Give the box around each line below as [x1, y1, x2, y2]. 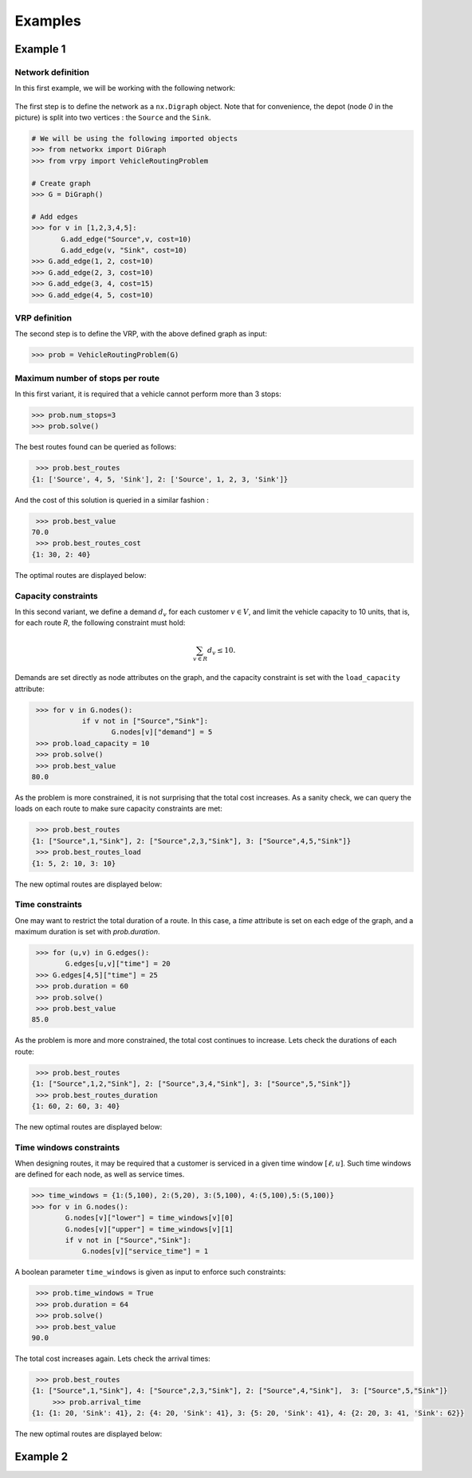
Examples [14, 12, 81, 29]
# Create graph [31, 179, 91, 187]
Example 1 [14, 42, 66, 56]
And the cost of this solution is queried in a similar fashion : [14, 495, 209, 505]
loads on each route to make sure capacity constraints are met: [14, 804, 222, 813]
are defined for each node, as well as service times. [14, 1169, 185, 1179]
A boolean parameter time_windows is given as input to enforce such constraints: [14, 1268, 286, 1277]
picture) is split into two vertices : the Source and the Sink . [14, 112, 211, 123]
